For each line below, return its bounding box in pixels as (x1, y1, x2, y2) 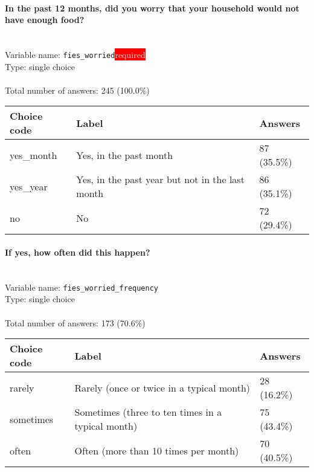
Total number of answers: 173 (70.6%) (5, 316, 146, 329)
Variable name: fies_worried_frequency (5, 280, 158, 293)
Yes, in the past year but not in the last (76, 172, 245, 187)
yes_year (10, 179, 48, 193)
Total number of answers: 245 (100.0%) (5, 83, 150, 96)
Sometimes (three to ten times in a (74, 405, 222, 419)
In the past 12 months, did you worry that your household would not (5, 1, 300, 14)
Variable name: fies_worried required (5, 48, 146, 60)
